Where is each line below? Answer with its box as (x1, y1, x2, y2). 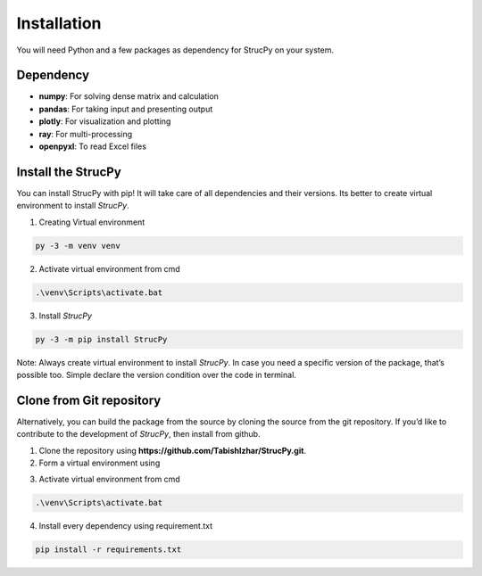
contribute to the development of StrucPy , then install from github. (16, 429, 261, 440)
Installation (16, 13, 102, 33)
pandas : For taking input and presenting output (38, 103, 213, 114)
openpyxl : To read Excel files (38, 141, 147, 152)
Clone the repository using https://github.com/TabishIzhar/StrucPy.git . (38, 445, 307, 456)
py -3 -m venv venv (35, 241, 120, 251)
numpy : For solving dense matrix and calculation (38, 91, 219, 102)
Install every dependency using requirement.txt (38, 521, 213, 531)
